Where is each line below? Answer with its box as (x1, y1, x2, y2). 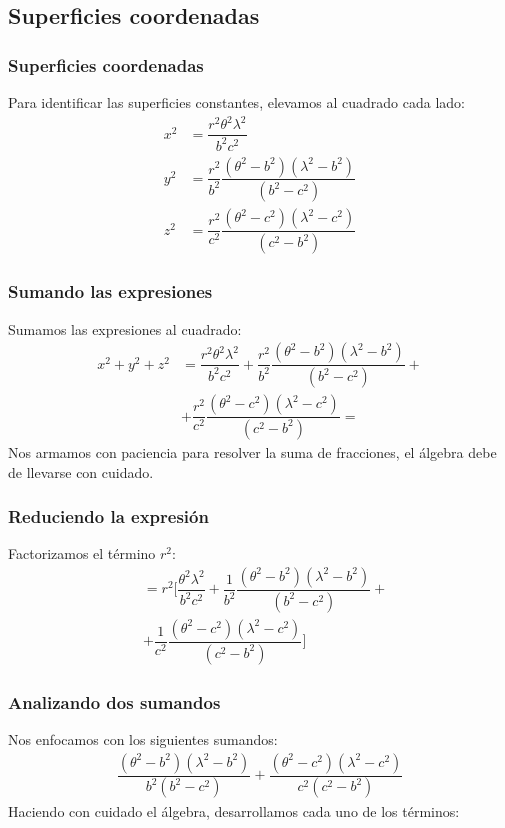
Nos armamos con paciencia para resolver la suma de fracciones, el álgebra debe (8, 441, 497, 462)
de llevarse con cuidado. (8, 461, 154, 482)
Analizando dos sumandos (8, 689, 221, 714)
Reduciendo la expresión (8, 504, 209, 529)
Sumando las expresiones (8, 279, 213, 304)
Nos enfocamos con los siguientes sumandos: (8, 729, 278, 749)
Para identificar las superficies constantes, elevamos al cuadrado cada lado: (8, 92, 465, 112)
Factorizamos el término (8, 543, 156, 564)
